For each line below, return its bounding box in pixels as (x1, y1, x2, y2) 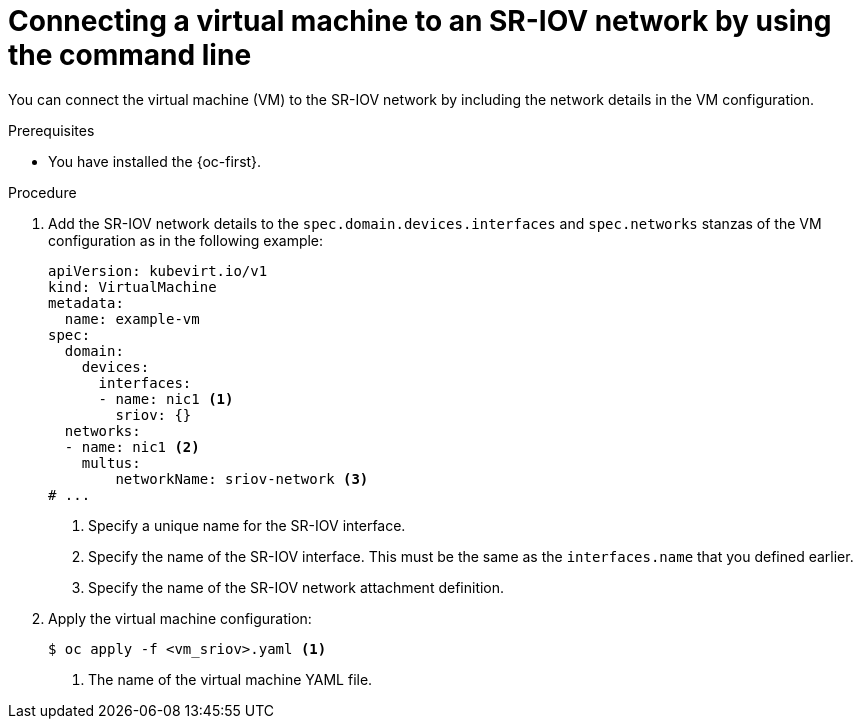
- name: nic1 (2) (64, 438, 200, 455)
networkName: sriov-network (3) (115, 470, 369, 487)
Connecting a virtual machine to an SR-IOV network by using (8, 4, 832, 38)
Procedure (8, 183, 77, 201)
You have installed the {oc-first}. (48, 152, 262, 170)
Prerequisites (8, 121, 95, 139)
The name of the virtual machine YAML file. (88, 670, 373, 688)
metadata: (48, 294, 124, 311)
